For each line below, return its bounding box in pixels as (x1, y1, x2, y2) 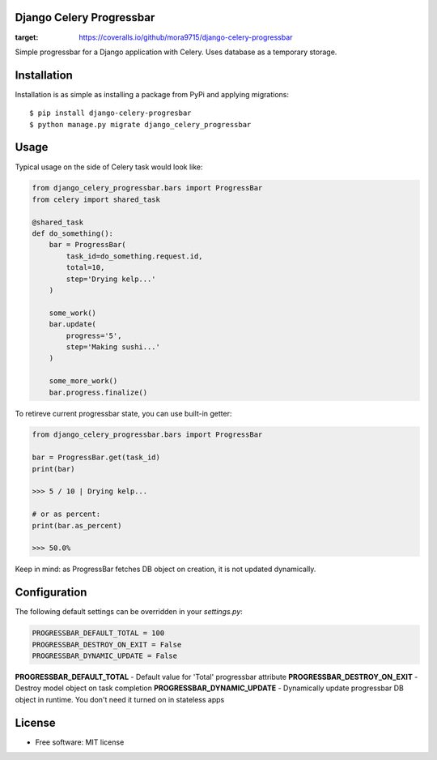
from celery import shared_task (32, 194, 161, 204)
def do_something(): (32, 229, 113, 238)
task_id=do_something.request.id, (66, 251, 203, 261)
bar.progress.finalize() (49, 387, 148, 397)
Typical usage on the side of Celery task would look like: (15, 162, 203, 172)
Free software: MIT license (35, 737, 125, 747)
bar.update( (49, 320, 97, 329)
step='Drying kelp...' (66, 274, 157, 284)
